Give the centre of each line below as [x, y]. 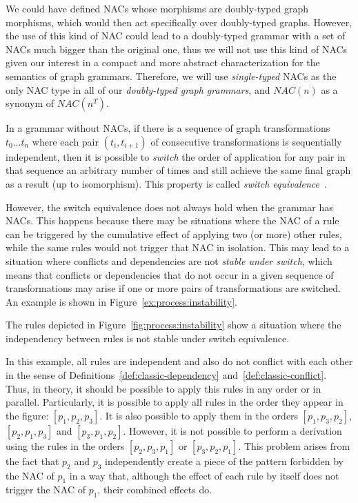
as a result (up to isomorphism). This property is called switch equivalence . [166, 183]
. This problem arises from [294, 445]
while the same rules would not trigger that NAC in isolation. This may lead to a [178, 247]
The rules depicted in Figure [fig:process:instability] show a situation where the [173, 325]
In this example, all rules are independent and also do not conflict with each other [179, 361]
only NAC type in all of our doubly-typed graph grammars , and [138, 89]
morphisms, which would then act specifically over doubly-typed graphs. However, [179, 22]
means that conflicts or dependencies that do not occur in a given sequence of [170, 274]
